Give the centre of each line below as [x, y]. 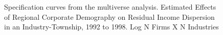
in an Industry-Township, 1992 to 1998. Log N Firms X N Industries [111, 27]
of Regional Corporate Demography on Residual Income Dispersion [109, 16]
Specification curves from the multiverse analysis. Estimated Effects [110, 7]
